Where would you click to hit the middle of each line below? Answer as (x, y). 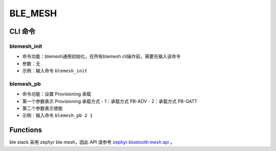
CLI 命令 (22, 31)
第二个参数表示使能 (42, 108)
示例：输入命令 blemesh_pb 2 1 (57, 115)
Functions (26, 130)
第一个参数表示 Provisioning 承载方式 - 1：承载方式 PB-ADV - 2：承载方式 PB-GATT (110, 101)
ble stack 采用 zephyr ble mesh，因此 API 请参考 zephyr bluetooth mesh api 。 (92, 142)
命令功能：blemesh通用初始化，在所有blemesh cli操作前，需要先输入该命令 (101, 57)
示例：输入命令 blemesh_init (55, 71)
